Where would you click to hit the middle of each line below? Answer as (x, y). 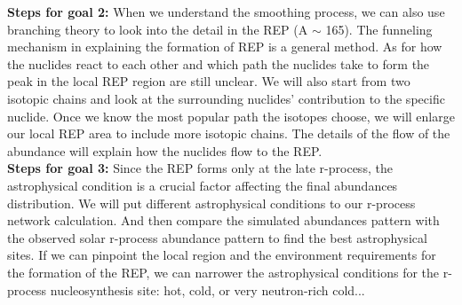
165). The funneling (379, 29)
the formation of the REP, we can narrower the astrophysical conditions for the (223, 272)
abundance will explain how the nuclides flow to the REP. (165, 150)
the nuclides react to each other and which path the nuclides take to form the (219, 63)
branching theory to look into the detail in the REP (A (158, 29)
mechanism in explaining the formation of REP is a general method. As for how (225, 47)
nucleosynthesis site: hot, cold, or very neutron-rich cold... (207, 289)
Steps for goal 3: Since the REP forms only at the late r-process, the (200, 168)
